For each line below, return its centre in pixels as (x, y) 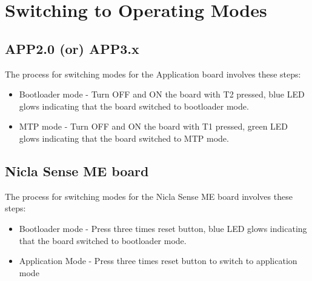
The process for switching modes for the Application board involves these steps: (153, 74)
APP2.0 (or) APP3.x (72, 48)
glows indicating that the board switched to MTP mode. (124, 138)
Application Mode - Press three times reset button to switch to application (158, 261)
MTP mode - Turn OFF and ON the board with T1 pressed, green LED (154, 126)
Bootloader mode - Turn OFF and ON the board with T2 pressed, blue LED (162, 94)
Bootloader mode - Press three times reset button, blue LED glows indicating (163, 228)
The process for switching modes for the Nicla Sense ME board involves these (149, 196)
